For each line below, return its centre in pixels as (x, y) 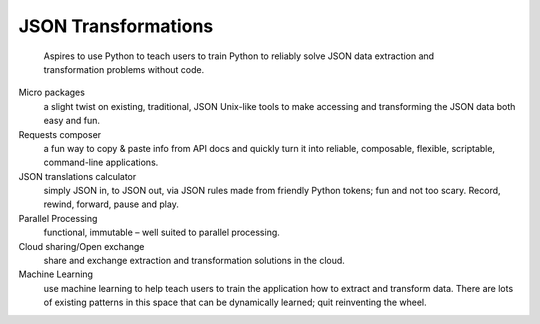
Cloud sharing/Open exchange (81, 246)
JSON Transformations (116, 26)
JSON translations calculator (77, 176)
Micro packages (51, 92)
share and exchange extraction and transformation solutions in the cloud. (194, 261)
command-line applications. (101, 162)
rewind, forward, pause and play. (111, 204)
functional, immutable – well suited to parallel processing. (161, 232)
